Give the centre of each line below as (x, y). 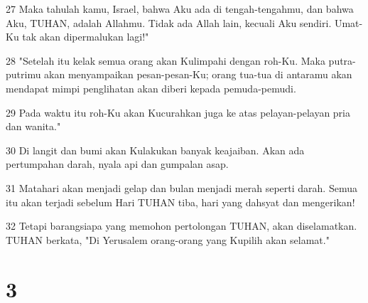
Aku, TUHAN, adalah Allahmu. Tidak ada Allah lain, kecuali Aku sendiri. (169, 22)
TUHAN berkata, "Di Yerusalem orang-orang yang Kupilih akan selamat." (168, 239)
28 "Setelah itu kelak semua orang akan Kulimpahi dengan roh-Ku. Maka (166, 60)
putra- (342, 60)
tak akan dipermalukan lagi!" (86, 37)
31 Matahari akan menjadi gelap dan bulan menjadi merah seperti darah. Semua (182, 187)
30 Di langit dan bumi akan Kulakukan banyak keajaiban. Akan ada (155, 150)
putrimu (23, 74)
